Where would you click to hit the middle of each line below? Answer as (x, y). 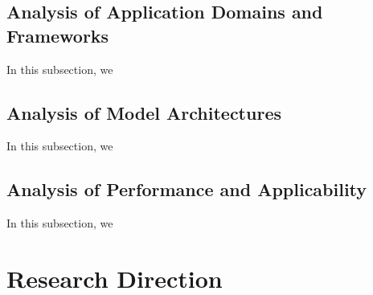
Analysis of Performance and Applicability (187, 189)
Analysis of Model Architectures (144, 112)
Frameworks (58, 35)
